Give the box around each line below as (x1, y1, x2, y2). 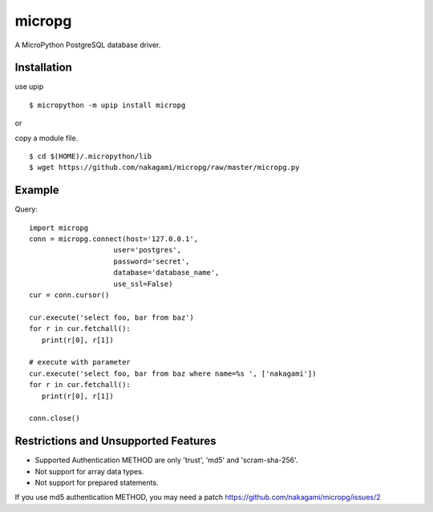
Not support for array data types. (34, 466, 144, 476)
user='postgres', (113, 245, 182, 255)
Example (14, 183, 59, 197)
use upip (14, 82, 44, 91)
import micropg (29, 223, 89, 232)
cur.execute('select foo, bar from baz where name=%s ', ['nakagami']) (29, 369, 317, 378)
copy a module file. (14, 133, 79, 143)
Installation (14, 61, 72, 75)
